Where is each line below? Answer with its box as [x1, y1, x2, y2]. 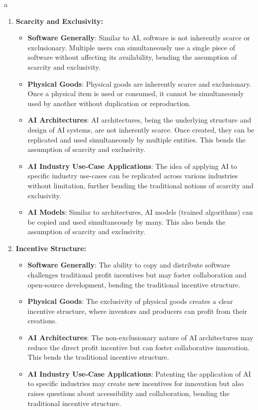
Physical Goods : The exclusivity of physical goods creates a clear [27, 296, 233, 306]
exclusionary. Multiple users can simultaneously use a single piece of [27, 42, 235, 52]
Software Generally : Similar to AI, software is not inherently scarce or [27, 32, 250, 43]
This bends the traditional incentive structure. [27, 352, 169, 362]
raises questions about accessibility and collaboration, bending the [27, 388, 230, 398]
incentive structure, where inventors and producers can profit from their [27, 305, 248, 316]
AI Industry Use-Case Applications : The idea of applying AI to [27, 160, 238, 171]
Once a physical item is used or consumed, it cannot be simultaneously [27, 88, 244, 99]
